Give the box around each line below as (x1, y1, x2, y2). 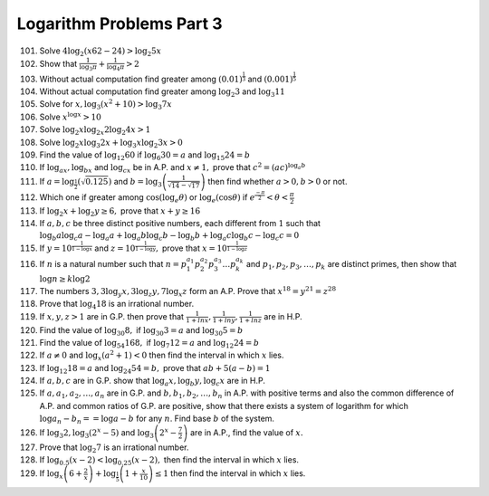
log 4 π (106, 63, 125, 72)
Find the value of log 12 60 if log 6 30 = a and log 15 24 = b (39, 149, 251, 162)
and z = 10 (94, 243, 136, 253)
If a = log (39, 176, 75, 186)
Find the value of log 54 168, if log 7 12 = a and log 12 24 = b (39, 337, 260, 350)
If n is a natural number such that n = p (39, 258, 187, 269)
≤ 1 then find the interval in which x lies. (154, 468, 306, 479)
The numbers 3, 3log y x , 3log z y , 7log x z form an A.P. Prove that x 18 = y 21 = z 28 (39, 285, 337, 299)
